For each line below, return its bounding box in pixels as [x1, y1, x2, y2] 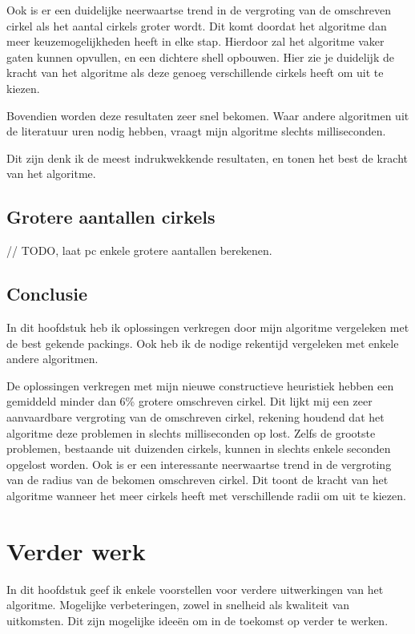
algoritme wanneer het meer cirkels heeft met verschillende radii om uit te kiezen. [6, 487, 406, 503]
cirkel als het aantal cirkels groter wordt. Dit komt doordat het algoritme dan [6, 17, 387, 34]
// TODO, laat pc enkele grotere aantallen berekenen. [6, 242, 272, 259]
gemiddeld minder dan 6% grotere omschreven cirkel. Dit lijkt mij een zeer [6, 393, 373, 410]
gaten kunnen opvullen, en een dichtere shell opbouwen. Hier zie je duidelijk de [6, 48, 394, 65]
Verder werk [6, 534, 146, 567]
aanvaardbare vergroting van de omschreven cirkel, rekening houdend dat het [6, 408, 385, 425]
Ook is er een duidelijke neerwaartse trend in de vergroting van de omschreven [6, 2, 391, 18]
